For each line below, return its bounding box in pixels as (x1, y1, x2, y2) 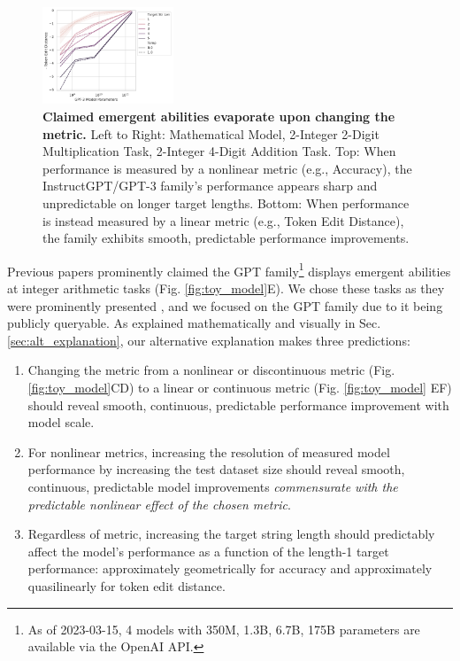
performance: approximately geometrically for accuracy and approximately (27, 559, 433, 578)
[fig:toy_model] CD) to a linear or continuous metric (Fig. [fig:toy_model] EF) (27, 377, 452, 396)
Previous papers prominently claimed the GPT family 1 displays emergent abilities (7, 259, 451, 280)
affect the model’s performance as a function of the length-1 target (27, 541, 389, 560)
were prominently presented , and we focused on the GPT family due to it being (7, 296, 443, 315)
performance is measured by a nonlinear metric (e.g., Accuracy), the (42, 159, 412, 177)
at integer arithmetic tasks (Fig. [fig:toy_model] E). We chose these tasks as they (7, 279, 445, 298)
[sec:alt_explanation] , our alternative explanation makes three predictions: (7, 330, 410, 349)
